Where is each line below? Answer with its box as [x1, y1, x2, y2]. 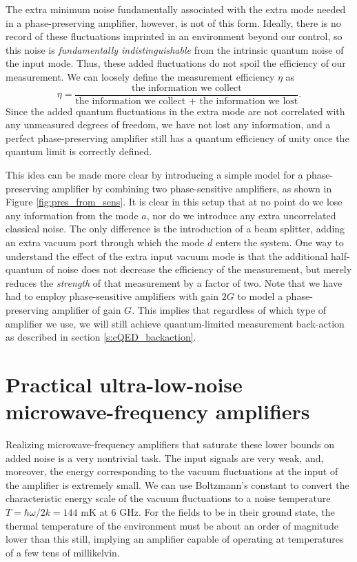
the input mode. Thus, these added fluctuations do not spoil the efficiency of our [6, 56, 346, 70]
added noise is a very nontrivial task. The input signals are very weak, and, [6, 450, 324, 465]
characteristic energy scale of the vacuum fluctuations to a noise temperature [6, 491, 331, 505]
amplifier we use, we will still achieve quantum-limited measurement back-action [6, 316, 345, 330]
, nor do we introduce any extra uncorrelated [146, 208, 336, 222]
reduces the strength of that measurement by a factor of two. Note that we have [6, 275, 343, 290]
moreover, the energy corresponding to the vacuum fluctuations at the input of [6, 464, 338, 479]
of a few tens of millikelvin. [6, 545, 120, 559]
